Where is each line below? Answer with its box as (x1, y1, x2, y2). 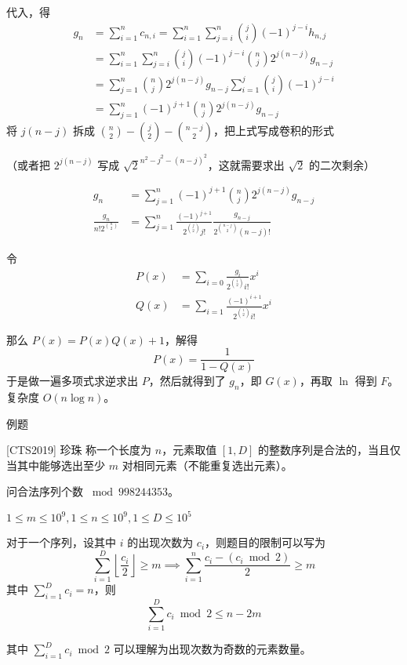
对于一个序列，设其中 (6, 534, 116, 551)
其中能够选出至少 (16, 456, 105, 473)
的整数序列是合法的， (258, 442, 369, 458)
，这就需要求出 (207, 156, 285, 173)
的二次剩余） (308, 156, 375, 173)
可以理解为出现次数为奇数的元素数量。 (113, 641, 311, 657)
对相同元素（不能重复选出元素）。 (122, 456, 293, 473)
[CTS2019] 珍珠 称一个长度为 (6, 442, 152, 458)
